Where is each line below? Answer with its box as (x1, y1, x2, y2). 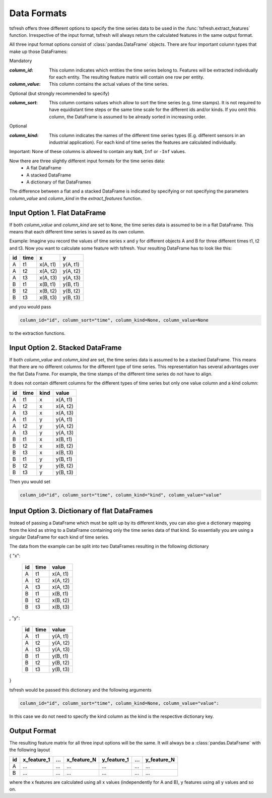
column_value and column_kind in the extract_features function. (9, 195, 142, 201)
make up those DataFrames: (9, 48, 68, 54)
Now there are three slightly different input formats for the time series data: (9, 158, 165, 164)
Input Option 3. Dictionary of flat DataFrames (9, 507, 153, 515)
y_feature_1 (101, 756, 129, 763)
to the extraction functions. (9, 330, 65, 336)
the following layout (9, 747, 50, 753)
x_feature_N (66, 756, 97, 763)
